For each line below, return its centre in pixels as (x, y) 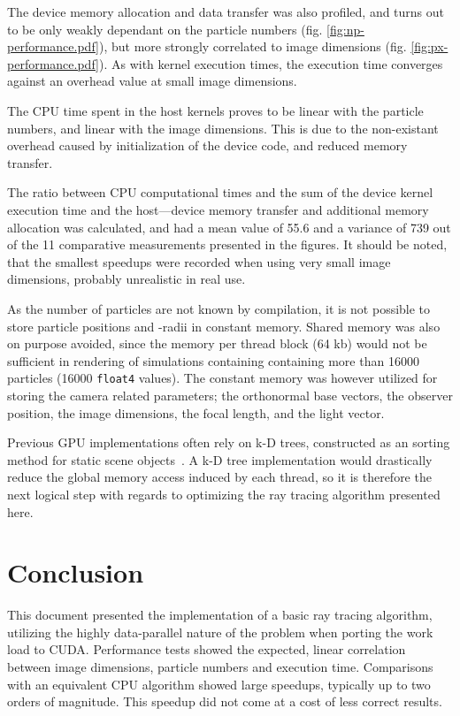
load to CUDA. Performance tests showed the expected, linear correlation (207, 649)
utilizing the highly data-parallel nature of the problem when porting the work (220, 632)
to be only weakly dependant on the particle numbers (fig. (165, 29)
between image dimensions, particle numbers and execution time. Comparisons (220, 666)
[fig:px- (429, 46)
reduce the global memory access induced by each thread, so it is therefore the (219, 477)
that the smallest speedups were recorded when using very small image (199, 261)
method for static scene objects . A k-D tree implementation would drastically (220, 459)
